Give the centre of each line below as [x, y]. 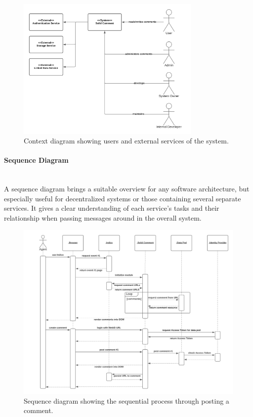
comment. [39, 410]
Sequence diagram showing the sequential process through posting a [126, 400]
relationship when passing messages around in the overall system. [103, 218]
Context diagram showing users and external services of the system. [126, 141]
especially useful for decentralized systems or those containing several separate [123, 198]
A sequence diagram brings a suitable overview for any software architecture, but [127, 189]
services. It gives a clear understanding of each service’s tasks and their [112, 208]
